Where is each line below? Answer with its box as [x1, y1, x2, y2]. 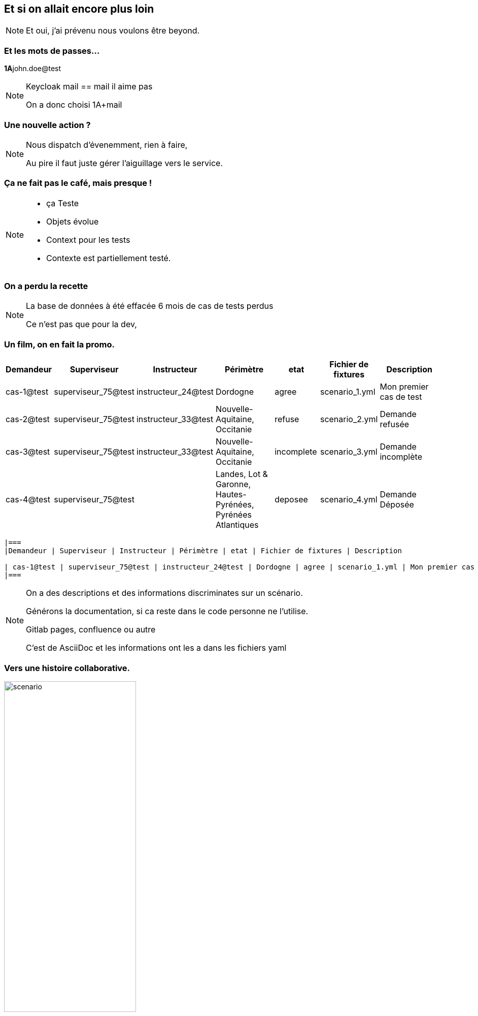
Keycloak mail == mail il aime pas [26, 81, 153, 92]
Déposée [380, 499, 414, 510]
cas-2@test [6, 414, 50, 425]
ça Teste [46, 198, 79, 208]
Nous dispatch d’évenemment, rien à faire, [26, 139, 188, 150]
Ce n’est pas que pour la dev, [26, 319, 137, 330]
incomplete [275, 447, 317, 457]
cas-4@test [6, 494, 50, 505]
